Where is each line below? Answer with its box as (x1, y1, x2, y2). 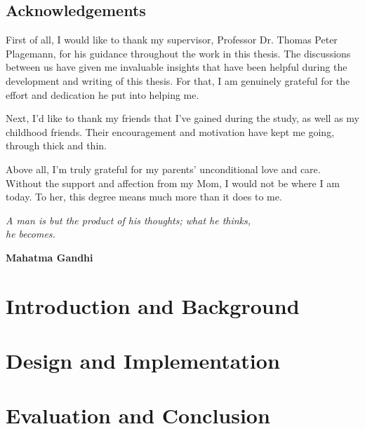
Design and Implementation (6, 346, 280, 375)
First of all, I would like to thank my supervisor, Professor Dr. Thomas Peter (6, 32, 338, 47)
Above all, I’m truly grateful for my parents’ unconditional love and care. (6, 161, 321, 176)
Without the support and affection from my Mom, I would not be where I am (6, 175, 340, 190)
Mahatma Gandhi (6, 250, 93, 264)
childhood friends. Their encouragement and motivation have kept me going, (6, 124, 335, 139)
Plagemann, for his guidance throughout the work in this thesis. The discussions (6, 46, 351, 60)
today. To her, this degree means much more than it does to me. (6, 189, 282, 204)
